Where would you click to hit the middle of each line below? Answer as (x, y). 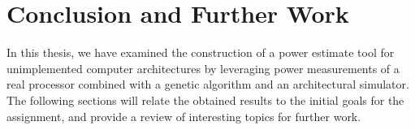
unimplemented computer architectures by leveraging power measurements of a (203, 68)
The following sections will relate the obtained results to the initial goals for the (205, 100)
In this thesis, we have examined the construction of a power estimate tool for (201, 52)
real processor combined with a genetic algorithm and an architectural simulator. (208, 84)
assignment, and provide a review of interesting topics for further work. (184, 116)
